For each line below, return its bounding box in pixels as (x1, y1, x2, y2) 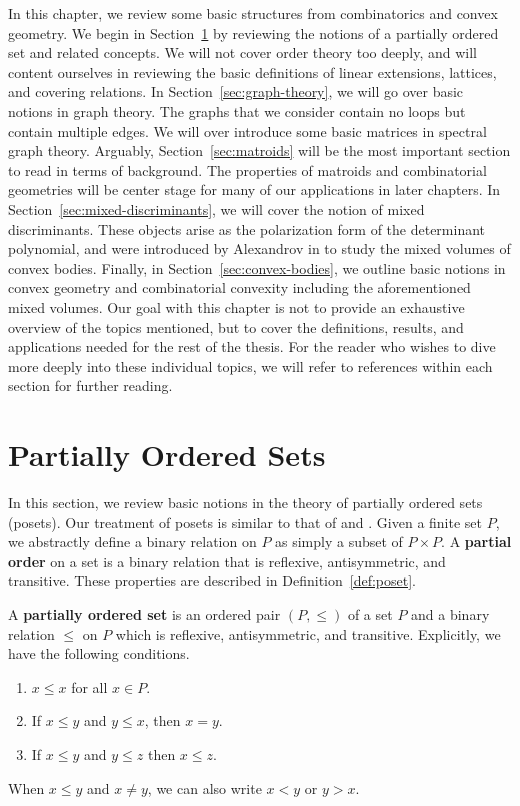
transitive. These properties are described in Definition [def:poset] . (8, 570, 417, 591)
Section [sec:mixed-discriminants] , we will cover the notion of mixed (8, 198, 425, 219)
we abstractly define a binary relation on (8, 531, 257, 552)
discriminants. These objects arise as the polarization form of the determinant (8, 218, 486, 239)
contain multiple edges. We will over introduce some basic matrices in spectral (8, 120, 487, 141)
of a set (347, 603, 393, 624)
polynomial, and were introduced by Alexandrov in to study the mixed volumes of (8, 238, 511, 259)
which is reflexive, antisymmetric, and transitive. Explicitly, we (115, 623, 501, 644)
